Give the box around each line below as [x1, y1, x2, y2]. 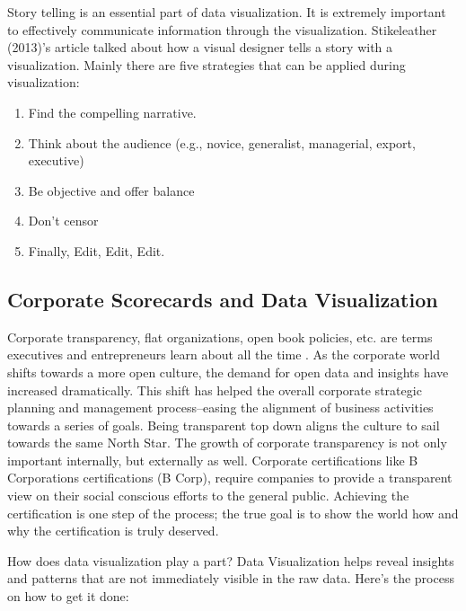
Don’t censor [28, 211, 99, 230]
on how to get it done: [7, 587, 129, 606]
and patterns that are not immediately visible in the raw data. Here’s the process [7, 569, 454, 588]
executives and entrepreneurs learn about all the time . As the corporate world [7, 345, 440, 364]
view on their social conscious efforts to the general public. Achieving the [7, 486, 409, 505]
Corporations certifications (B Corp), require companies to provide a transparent [7, 468, 453, 487]
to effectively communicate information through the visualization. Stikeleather [7, 20, 437, 39]
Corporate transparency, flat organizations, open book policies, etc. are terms [7, 327, 433, 346]
